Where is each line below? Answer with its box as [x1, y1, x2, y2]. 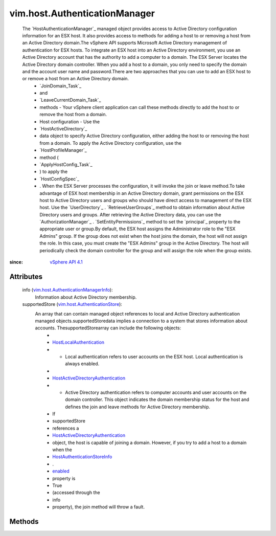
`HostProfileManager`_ [39, 147, 87, 153]
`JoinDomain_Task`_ [39, 82, 82, 89]
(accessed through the [52, 489, 100, 496]
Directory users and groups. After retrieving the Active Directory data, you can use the [39, 211, 222, 217]
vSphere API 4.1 [50, 259, 83, 265]
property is [52, 475, 76, 481]
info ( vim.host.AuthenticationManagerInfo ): [22, 287, 113, 293]
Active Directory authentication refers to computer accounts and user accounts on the [65, 389, 247, 395]
